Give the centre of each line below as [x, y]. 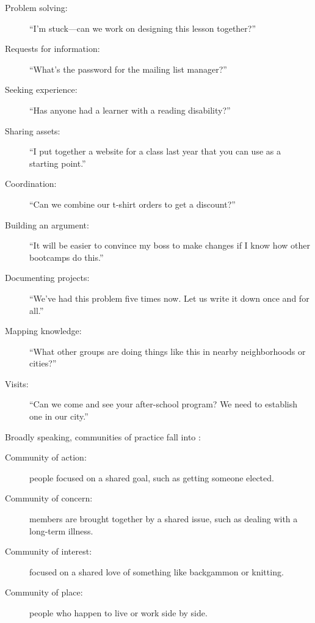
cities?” [43, 363]
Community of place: [44, 592]
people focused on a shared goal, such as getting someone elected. [152, 477]
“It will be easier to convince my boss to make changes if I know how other [170, 245]
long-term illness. [61, 530]
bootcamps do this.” [67, 257]
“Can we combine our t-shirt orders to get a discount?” [132, 204]
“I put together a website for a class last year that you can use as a [155, 151]
